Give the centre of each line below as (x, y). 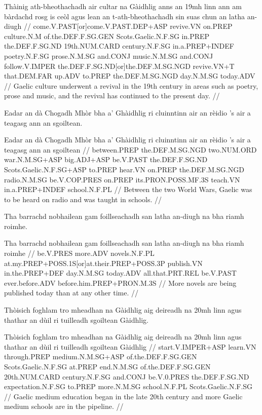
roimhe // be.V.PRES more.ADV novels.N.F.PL (79, 253)
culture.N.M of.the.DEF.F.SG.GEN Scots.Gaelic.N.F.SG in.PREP (107, 36)
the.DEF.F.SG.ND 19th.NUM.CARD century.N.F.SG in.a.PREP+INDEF (119, 46)
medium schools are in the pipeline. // (64, 406)
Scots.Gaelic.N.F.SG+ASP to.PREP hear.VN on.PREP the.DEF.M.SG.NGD (124, 169)
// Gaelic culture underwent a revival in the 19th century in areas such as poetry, (131, 85)
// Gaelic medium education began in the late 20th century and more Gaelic (123, 396)
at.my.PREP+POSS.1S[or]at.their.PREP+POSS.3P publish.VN (103, 263)
